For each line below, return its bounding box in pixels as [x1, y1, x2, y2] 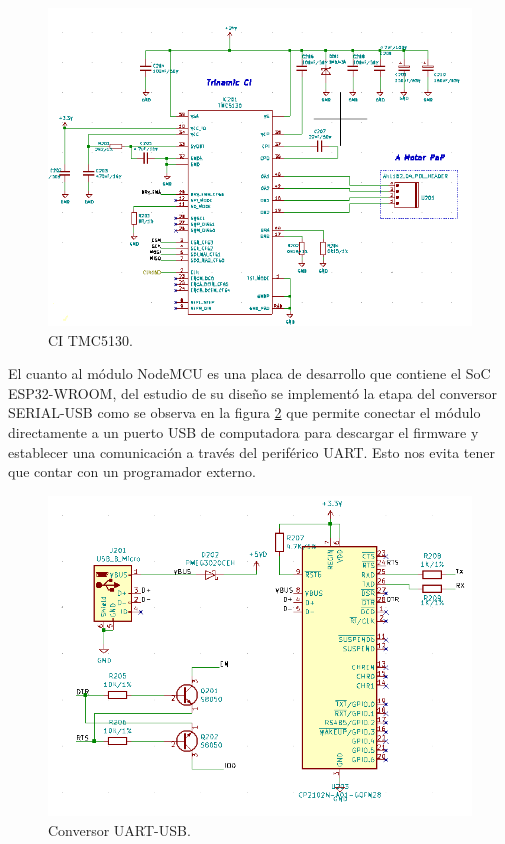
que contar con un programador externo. [8, 461, 256, 482]
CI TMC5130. [48, 329, 133, 350]
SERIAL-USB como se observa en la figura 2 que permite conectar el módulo [8, 402, 481, 423]
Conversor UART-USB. [48, 819, 191, 840]
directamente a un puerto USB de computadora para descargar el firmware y [8, 421, 479, 442]
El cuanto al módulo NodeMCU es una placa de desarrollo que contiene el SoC [8, 363, 491, 384]
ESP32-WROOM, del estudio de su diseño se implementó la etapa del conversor [8, 382, 498, 403]
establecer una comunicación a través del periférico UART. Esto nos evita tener [8, 441, 495, 462]
